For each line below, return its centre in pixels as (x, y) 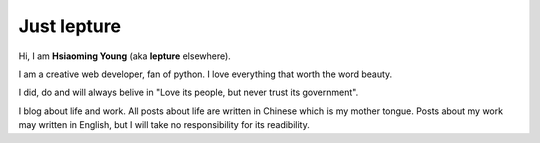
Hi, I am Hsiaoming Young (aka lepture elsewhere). (125, 56)
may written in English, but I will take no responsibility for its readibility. (164, 125)
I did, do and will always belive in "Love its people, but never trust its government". (188, 92)
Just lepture (70, 26)
